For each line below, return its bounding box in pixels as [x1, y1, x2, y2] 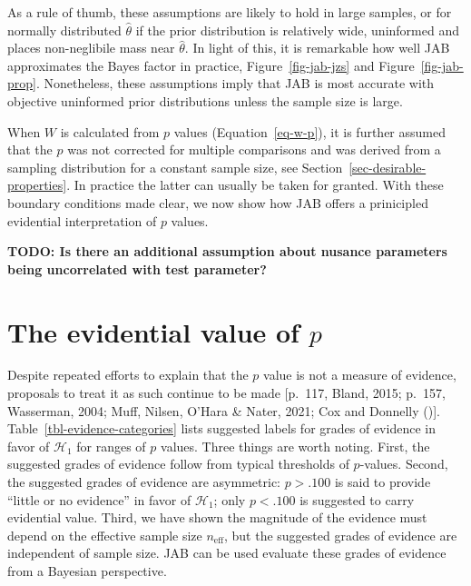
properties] [7, 175, 67, 194]
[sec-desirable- [348, 157, 427, 176]
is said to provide [334, 472, 431, 491]
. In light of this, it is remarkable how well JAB [184, 38, 450, 57]
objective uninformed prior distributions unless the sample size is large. [7, 91, 403, 110]
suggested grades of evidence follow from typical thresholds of [7, 454, 349, 473]
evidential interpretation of [7, 211, 157, 230]
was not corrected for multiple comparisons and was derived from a [67, 140, 441, 159]
